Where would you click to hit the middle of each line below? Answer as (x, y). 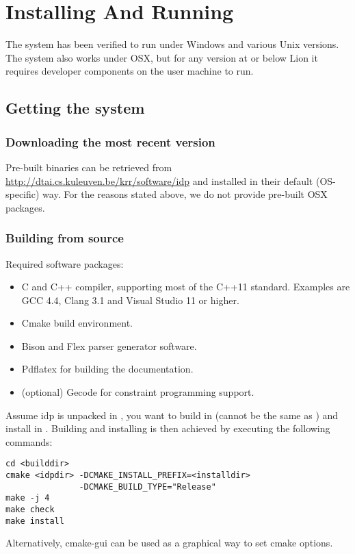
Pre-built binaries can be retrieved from (89, 167)
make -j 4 (28, 498)
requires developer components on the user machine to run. (130, 71)
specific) (23, 194)
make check (30, 510)
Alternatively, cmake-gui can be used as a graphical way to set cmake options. (169, 543)
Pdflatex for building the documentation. (107, 369)
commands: (29, 441)
